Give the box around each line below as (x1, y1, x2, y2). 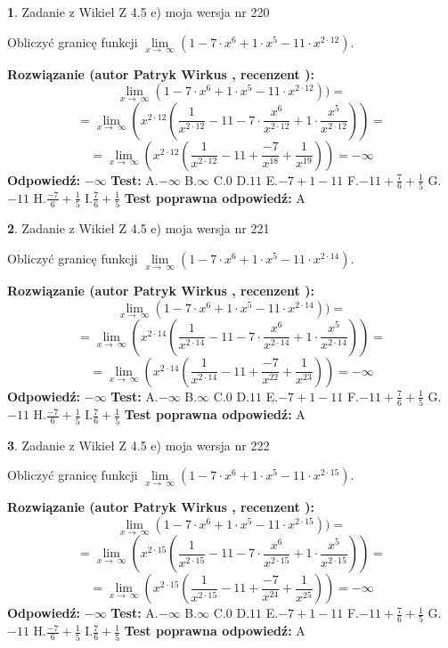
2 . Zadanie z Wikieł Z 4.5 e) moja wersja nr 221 (7, 219, 270, 238)
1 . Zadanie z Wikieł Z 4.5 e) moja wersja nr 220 (7, 3, 270, 20)
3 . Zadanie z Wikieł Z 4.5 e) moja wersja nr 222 (7, 435, 270, 454)
